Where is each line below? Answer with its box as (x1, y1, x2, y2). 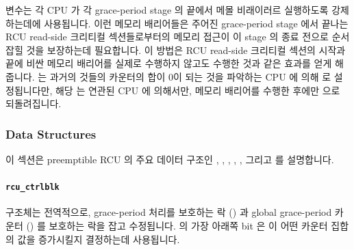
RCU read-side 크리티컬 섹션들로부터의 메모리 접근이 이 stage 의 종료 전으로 (5, 29, 329, 44)
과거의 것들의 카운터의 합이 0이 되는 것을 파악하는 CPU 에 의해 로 (49, 69, 331, 83)
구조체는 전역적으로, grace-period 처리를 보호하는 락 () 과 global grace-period (5, 205, 332, 219)
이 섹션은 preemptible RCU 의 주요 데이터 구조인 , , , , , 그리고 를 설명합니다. (5, 152, 334, 166)
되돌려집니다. (5, 96, 62, 111)
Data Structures (5, 125, 97, 142)
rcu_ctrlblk (5, 182, 60, 193)
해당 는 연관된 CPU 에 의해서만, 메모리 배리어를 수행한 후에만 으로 (55, 83, 340, 97)
